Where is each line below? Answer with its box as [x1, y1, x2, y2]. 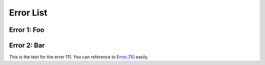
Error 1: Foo [9, 26, 45, 34]
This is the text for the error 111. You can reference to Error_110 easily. [9, 54, 149, 60]
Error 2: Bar [9, 41, 45, 49]
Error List [9, 7, 48, 18]
